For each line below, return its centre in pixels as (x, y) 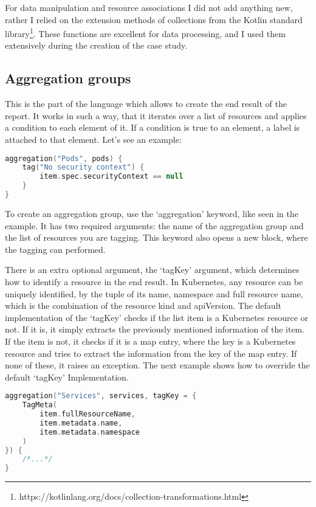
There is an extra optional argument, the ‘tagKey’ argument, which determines (152, 270)
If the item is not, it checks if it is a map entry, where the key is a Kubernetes (150, 341)
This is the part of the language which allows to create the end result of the (146, 104)
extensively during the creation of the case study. (96, 45)
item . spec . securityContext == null (112, 177)
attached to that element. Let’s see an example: (93, 140)
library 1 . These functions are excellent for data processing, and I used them (145, 33)
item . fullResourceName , (88, 414)
